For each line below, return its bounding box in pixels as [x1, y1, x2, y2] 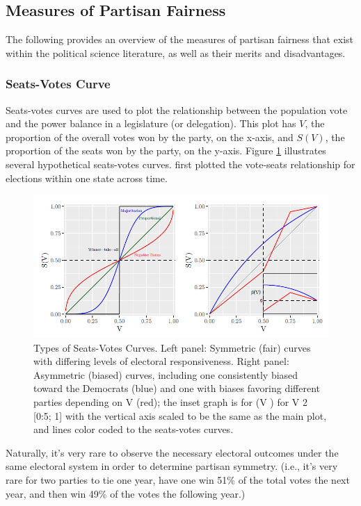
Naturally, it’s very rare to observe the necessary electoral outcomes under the [6, 445, 339, 459]
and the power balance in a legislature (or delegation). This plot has [6, 116, 296, 131]
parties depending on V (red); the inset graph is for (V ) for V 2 [33, 395, 308, 409]
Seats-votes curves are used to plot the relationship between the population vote [6, 102, 348, 117]
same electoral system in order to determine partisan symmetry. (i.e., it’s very [6, 459, 338, 473]
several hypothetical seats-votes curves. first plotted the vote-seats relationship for [6, 156, 355, 171]
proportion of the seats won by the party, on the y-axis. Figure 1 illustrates [6, 143, 326, 158]
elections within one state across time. [6, 170, 168, 185]
